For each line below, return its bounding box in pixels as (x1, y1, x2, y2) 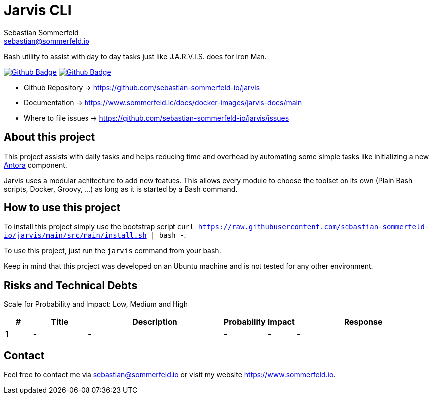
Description (132, 317, 177, 327)
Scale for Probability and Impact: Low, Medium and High (4, 300, 188, 309)
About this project (4, 131, 95, 144)
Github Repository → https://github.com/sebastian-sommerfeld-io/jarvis (24, 83, 260, 92)
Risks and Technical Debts (4, 279, 138, 292)
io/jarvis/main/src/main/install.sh (4, 231, 147, 240)
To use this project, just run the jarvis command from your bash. (4, 246, 221, 255)
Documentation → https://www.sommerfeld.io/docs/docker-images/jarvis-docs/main (24, 98, 302, 107)
